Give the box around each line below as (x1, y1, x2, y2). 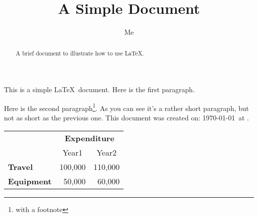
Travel (8, 161, 33, 172)
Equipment (8, 175, 52, 187)
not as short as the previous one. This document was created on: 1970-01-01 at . (4, 112, 249, 123)
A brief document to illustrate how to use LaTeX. (15, 49, 144, 57)
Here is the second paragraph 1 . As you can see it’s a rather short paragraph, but (4, 101, 249, 113)
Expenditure (64, 132, 115, 144)
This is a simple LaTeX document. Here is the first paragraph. (4, 84, 195, 95)
